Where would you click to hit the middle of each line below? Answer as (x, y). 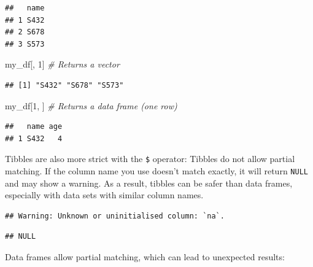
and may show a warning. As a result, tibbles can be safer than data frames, (149, 183)
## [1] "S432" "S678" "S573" (64, 85)
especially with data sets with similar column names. (104, 195)
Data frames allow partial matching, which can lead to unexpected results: (145, 257)
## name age (34, 127)
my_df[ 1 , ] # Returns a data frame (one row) (91, 105)
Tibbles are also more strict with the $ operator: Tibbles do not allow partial (150, 159)
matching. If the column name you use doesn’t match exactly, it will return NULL (156, 171)
